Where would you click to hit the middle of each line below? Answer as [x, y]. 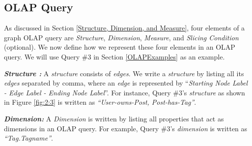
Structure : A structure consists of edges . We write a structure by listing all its [124, 73]
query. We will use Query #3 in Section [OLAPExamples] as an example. [114, 56]
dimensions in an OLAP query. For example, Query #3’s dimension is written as [126, 128]
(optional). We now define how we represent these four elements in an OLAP [120, 47]
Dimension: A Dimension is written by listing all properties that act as [114, 118]
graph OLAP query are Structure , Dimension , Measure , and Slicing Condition [121, 37]
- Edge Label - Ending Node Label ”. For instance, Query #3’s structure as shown [125, 92]
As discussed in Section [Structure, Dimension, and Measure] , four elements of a [125, 28]
